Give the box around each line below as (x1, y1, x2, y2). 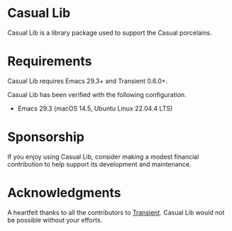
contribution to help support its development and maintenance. (7, 159, 192, 168)
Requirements (7, 53, 92, 69)
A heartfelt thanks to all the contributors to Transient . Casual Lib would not (7, 208, 225, 217)
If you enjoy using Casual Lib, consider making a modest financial (7, 152, 199, 161)
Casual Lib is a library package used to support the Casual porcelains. (7, 28, 212, 37)
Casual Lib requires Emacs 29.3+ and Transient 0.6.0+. (7, 77, 168, 85)
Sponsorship (7, 129, 85, 145)
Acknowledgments (7, 185, 122, 201)
